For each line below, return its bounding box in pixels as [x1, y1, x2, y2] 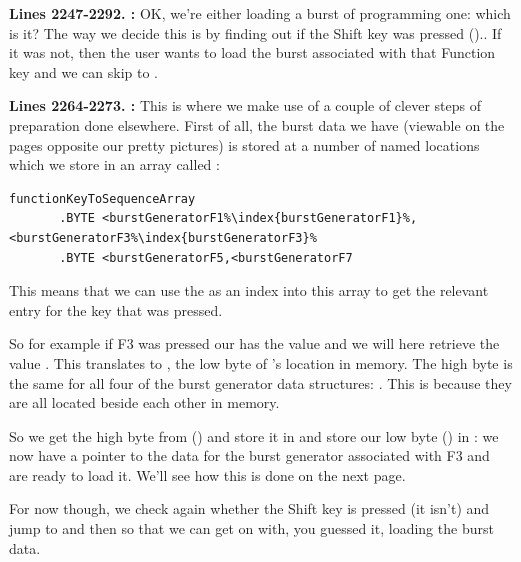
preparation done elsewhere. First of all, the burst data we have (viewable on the [9, 114, 505, 135]
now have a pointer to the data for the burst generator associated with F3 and [9, 445, 490, 466]
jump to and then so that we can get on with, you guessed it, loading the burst [9, 518, 494, 539]
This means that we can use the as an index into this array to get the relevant [9, 280, 489, 301]
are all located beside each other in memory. [9, 392, 280, 413]
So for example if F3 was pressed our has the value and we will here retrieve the [9, 333, 500, 354]
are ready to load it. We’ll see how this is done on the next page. [9, 464, 406, 485]
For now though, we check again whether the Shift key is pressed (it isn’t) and [9, 498, 490, 519]
